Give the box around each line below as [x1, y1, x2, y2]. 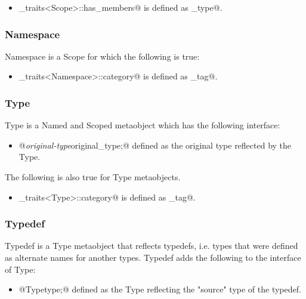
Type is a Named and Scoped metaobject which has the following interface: [5, 119, 280, 131]
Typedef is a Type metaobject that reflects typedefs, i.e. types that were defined [5, 239, 298, 252]
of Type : [5, 263, 36, 275]
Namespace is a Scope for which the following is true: [5, 50, 200, 62]
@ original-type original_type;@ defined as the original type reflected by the [18, 138, 292, 151]
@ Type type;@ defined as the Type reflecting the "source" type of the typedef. [18, 283, 301, 295]
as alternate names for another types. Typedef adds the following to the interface [5, 251, 301, 263]
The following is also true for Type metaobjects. [5, 171, 181, 183]
